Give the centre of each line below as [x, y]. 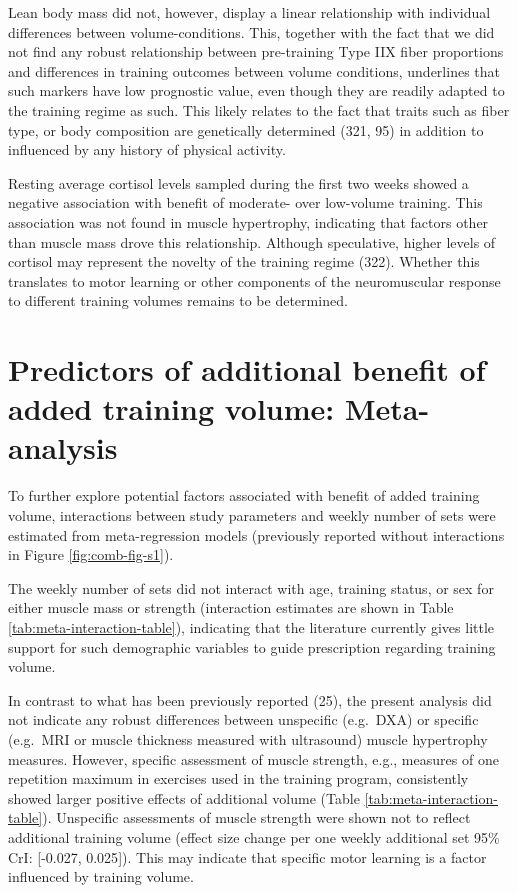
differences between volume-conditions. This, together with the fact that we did [251, 31]
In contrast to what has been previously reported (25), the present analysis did [250, 699]
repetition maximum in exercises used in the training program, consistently [238, 778]
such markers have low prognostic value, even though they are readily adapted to [256, 90]
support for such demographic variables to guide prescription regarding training [252, 646]
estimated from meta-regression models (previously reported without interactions [256, 534]
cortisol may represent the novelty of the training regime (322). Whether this [244, 261]
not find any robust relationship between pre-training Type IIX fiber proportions [256, 51]
